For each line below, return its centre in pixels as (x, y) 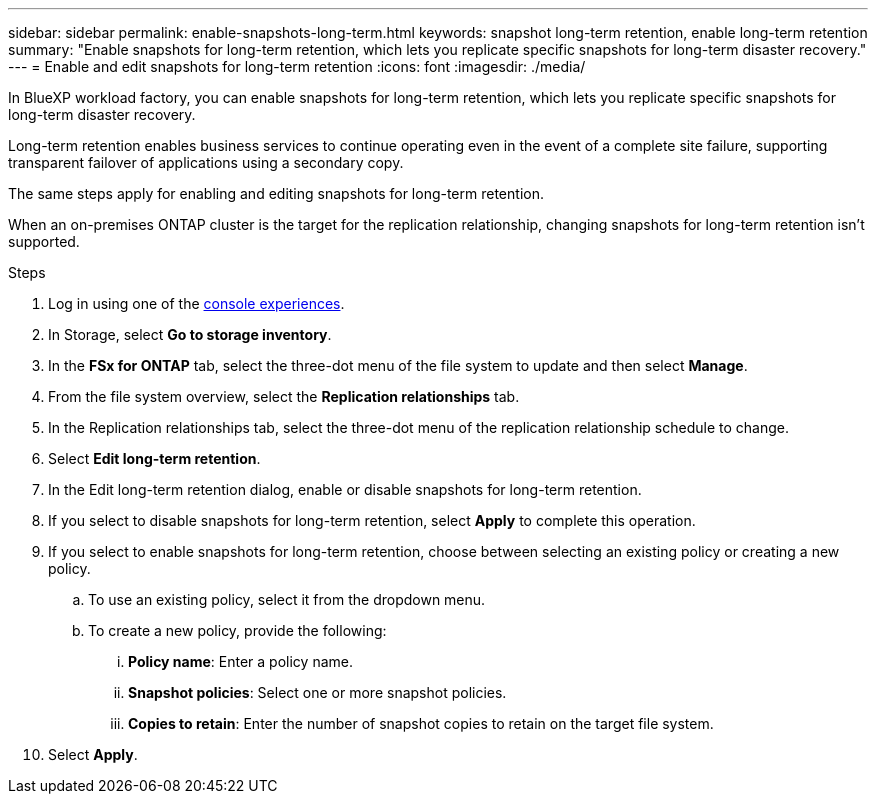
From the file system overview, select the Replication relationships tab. (284, 396)
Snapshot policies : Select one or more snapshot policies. (317, 692)
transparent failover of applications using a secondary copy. (206, 162)
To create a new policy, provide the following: (237, 630)
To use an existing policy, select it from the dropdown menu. (287, 599)
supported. (44, 241)
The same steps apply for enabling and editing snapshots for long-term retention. (276, 193)
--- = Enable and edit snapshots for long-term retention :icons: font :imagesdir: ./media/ (297, 66)
